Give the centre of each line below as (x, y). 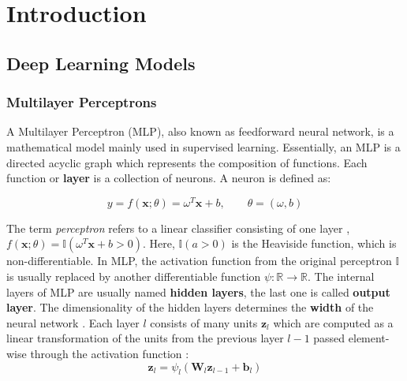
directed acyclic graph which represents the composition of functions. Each (187, 162)
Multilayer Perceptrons (82, 102)
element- (369, 338)
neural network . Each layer (73, 322)
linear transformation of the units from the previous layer (145, 338)
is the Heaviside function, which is (314, 243)
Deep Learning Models (101, 63)
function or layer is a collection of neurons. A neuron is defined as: (169, 178)
